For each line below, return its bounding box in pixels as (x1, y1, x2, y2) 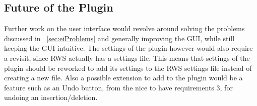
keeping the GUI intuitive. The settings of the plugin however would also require (4, 43, 253, 53)
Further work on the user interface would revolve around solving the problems (4, 23, 245, 34)
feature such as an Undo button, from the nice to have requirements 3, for (4, 82, 233, 92)
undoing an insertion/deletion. (4, 92, 98, 102)
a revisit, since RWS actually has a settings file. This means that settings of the (4, 52, 250, 63)
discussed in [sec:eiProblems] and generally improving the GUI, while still (4, 33, 235, 43)
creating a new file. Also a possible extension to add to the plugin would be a (4, 72, 243, 83)
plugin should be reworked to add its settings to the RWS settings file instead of (4, 62, 252, 73)
